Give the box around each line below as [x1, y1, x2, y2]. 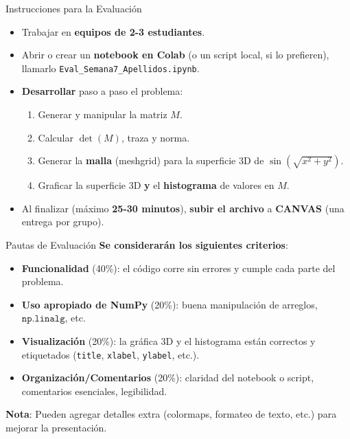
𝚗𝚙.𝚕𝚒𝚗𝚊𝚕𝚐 [21, 314, 65, 324]
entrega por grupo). [21, 214, 104, 229]
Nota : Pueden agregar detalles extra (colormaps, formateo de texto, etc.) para [5, 407, 337, 421]
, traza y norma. [121, 130, 190, 144]
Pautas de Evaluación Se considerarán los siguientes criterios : [5, 238, 288, 251]
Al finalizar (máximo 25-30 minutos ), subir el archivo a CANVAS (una [21, 201, 345, 215]
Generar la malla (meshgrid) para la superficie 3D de [38, 153, 264, 168]
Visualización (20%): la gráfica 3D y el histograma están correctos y [21, 333, 316, 348]
